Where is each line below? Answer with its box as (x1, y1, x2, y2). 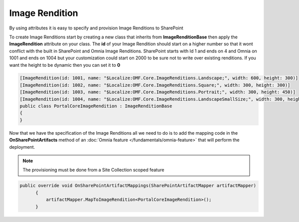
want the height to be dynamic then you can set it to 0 (9, 62, 121, 68)
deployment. (9, 144, 35, 150)
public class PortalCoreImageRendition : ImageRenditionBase (19, 103, 172, 109)
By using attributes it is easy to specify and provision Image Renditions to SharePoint (9, 25, 184, 31)
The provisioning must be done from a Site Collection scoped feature (22, 167, 164, 173)
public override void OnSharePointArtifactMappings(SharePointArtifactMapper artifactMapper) (19, 183, 257, 189)
